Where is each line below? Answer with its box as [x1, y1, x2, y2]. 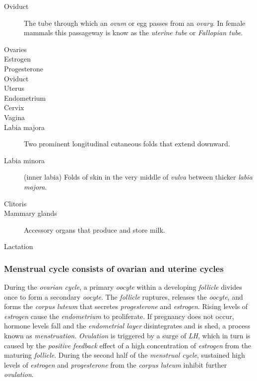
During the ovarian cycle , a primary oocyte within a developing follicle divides [4, 282, 242, 292]
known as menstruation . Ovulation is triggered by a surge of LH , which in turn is [4, 330, 251, 341]
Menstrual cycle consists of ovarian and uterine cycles [4, 262, 224, 274]
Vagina [4, 112, 25, 122]
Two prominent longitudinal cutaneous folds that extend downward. [24, 138, 230, 149]
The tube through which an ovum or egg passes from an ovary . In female [24, 17, 246, 28]
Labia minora [4, 155, 45, 165]
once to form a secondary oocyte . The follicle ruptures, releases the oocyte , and [4, 291, 243, 302]
